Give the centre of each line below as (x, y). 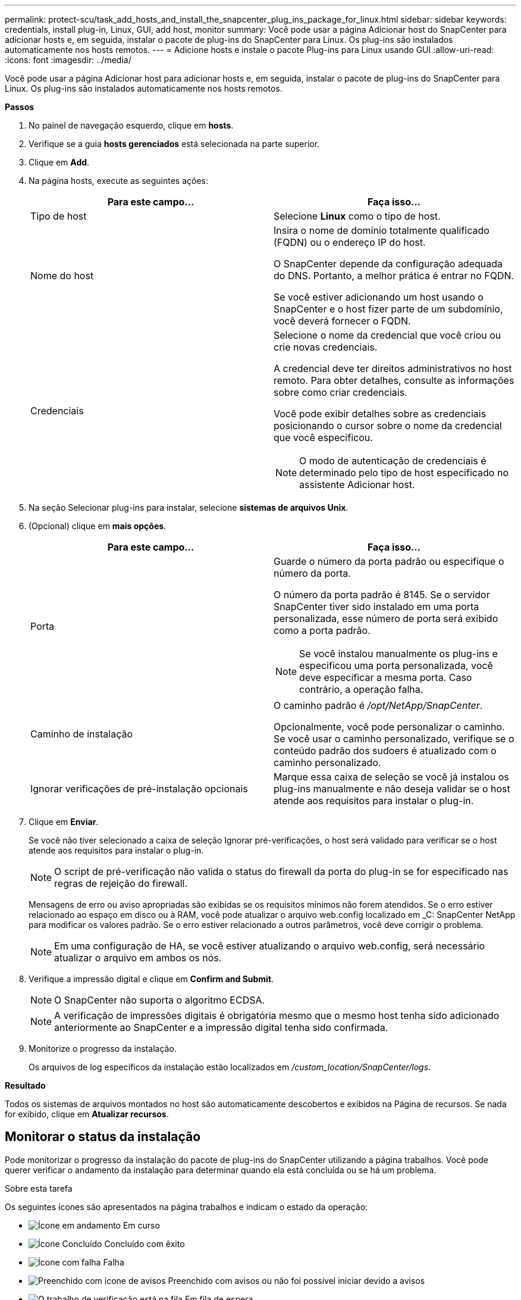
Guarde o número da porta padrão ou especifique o (389, 561)
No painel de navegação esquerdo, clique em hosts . (131, 125)
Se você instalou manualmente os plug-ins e (398, 654)
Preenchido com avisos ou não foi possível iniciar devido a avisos (296, 1280)
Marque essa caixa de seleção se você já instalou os (391, 777)
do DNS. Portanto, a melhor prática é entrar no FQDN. (394, 276)
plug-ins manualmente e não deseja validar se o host (392, 789)
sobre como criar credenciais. (340, 392)
